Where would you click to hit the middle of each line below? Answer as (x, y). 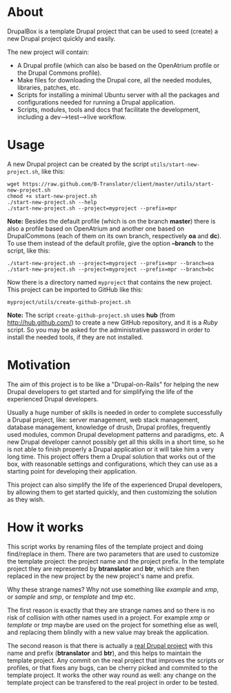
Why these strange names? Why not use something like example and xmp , (113, 589)
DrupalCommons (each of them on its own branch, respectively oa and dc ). (114, 235)
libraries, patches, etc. (49, 87)
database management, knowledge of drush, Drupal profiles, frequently (109, 427)
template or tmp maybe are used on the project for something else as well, (113, 624)
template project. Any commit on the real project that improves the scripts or (115, 660)
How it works (46, 528)
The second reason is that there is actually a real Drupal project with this (110, 645)
